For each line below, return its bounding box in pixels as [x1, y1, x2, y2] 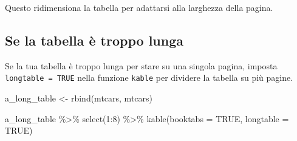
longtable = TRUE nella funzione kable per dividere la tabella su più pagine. [5, 71, 293, 84]
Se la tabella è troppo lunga [5, 30, 183, 49]
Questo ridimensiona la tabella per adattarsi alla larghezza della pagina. [5, 1, 273, 13]
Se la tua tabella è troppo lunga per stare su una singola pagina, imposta [5, 59, 278, 72]
